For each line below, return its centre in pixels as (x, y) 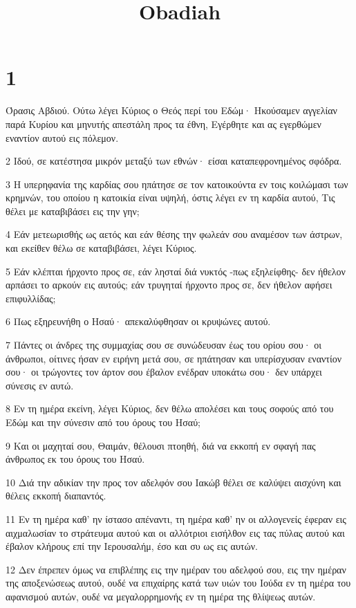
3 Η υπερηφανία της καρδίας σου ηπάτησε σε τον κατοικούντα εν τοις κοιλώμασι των (177, 184)
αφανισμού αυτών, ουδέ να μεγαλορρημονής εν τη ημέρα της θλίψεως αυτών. (161, 596)
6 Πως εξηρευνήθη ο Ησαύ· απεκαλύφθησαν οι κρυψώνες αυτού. (138, 321)
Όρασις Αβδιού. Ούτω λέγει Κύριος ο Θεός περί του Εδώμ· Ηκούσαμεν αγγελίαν (171, 110)
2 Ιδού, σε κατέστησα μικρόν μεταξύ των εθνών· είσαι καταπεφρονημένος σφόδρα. (174, 161)
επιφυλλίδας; (31, 298)
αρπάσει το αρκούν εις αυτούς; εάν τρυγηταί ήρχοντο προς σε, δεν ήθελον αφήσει (169, 285)
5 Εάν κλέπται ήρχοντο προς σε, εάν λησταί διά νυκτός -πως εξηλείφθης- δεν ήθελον (176, 271)
